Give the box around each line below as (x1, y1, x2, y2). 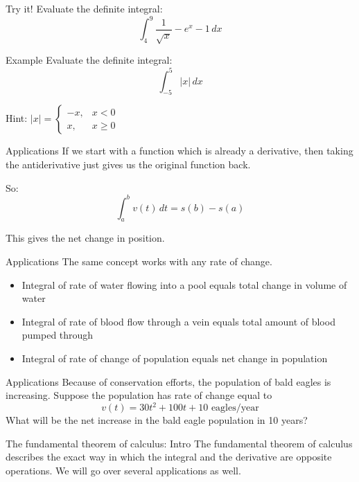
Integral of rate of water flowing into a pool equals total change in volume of (21, 277, 347, 292)
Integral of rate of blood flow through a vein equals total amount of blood (21, 314, 335, 328)
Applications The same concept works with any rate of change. (6, 254, 272, 269)
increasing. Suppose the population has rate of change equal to (6, 388, 272, 402)
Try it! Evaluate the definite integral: (6, 1, 163, 15)
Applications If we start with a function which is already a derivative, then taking (6, 143, 353, 158)
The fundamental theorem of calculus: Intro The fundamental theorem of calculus (6, 436, 353, 450)
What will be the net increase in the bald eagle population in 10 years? (6, 413, 308, 427)
